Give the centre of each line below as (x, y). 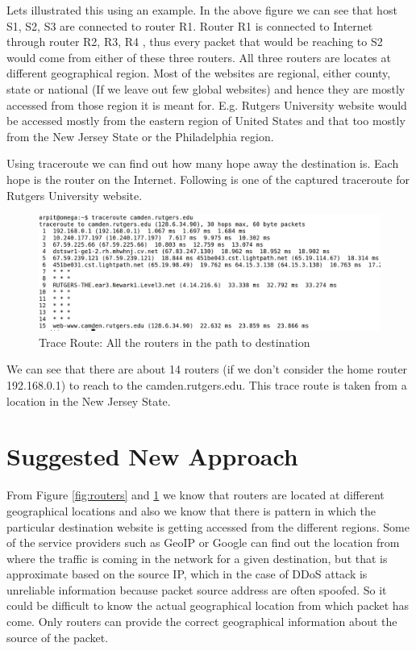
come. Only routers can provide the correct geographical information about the (202, 622)
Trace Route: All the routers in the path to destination (175, 342)
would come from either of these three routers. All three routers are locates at (199, 57)
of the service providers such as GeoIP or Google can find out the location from (203, 542)
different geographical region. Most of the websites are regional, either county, (199, 73)
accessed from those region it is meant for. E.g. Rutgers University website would (207, 104)
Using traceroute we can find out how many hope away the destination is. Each (203, 163)
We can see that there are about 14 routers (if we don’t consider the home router (207, 369)
